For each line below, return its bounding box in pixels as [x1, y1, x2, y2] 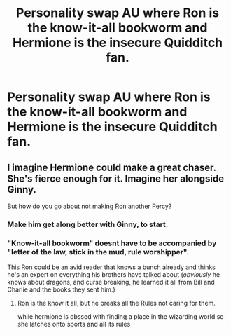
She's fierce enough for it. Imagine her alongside [7, 172, 225, 184]
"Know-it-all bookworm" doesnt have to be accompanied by [7, 238, 217, 248]
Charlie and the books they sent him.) [7, 285, 115, 294]
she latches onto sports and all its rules [17, 320, 131, 329]
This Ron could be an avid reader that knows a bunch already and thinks [7, 263, 216, 271]
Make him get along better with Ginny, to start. [7, 219, 169, 229]
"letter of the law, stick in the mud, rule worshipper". [7, 247, 190, 257]
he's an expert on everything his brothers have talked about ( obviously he [7, 271, 220, 279]
